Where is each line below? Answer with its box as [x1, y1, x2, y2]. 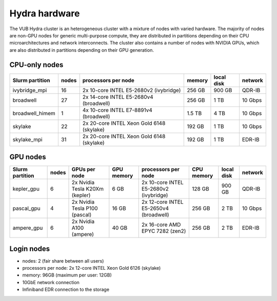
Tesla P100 [71, 205, 98, 212]
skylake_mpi [12, 136, 43, 143]
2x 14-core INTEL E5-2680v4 [82, 93, 153, 100]
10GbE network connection [22, 279, 80, 285]
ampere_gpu [12, 224, 43, 231]
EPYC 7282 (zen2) [141, 228, 186, 235]
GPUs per [71, 166, 95, 173]
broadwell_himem [12, 110, 56, 117]
